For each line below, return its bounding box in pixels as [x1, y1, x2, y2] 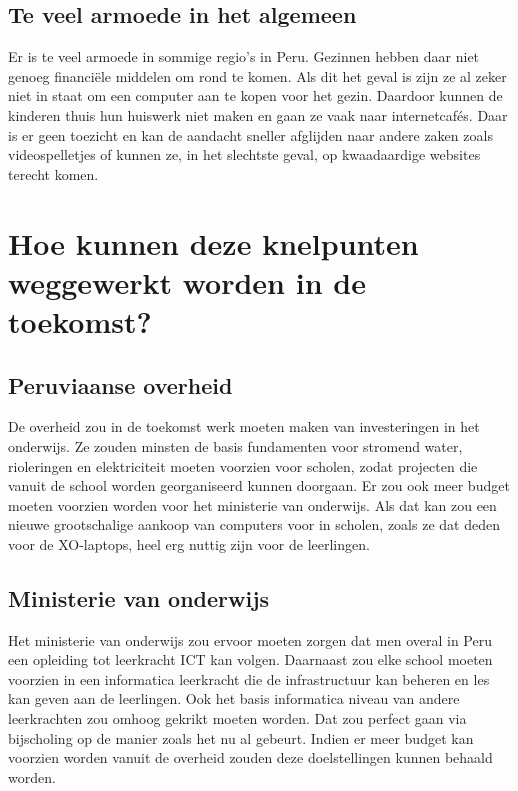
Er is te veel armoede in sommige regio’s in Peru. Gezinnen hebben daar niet [8, 46, 480, 67]
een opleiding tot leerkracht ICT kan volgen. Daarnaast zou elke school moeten [8, 649, 493, 670]
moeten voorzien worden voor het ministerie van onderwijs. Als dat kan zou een [8, 494, 497, 515]
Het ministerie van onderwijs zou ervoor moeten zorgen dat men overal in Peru [8, 629, 492, 650]
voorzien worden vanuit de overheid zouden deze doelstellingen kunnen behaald [8, 747, 493, 768]
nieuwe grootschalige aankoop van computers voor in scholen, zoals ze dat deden [8, 514, 500, 535]
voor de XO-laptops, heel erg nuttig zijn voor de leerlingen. [8, 533, 370, 554]
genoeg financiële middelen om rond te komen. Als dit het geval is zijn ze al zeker [8, 65, 507, 86]
